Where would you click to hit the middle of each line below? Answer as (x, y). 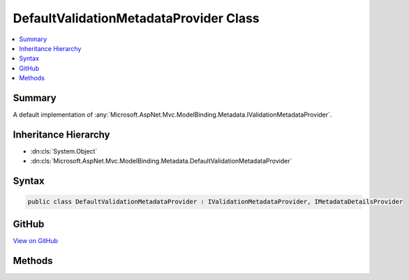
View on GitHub (36, 240)
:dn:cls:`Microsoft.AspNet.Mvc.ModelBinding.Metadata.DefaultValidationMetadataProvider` (161, 161)
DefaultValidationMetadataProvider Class (136, 18)
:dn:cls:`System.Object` (64, 151)
